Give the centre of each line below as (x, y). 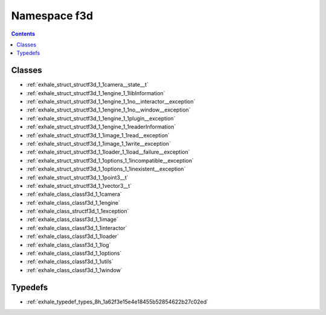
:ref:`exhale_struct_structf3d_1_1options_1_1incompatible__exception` (110, 160)
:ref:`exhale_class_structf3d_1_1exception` (78, 211)
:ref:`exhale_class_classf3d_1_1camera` (74, 194)
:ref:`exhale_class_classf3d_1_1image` (72, 219)
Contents (23, 34)
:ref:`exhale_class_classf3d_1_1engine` (73, 202)
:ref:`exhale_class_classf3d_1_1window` (75, 270)
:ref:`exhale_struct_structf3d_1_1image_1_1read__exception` (98, 135)
